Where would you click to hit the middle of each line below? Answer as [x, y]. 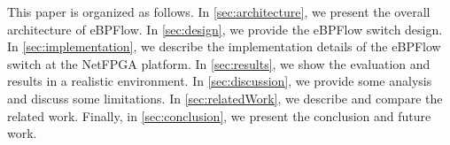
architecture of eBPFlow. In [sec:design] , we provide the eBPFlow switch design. [225, 29]
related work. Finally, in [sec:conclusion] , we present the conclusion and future [219, 115]
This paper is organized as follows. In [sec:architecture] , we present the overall [219, 11]
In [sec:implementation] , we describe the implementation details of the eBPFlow [224, 46]
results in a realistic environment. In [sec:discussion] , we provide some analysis [220, 81]
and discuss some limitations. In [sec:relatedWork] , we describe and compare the [225, 98]
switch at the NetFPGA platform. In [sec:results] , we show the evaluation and [219, 63]
